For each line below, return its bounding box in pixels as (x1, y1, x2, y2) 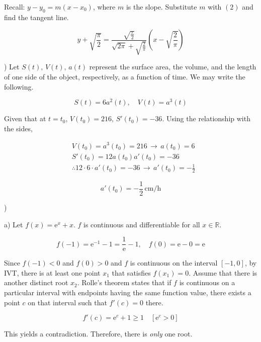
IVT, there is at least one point (4, 267, 101, 278)
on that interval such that (28, 297, 107, 307)
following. (4, 81, 34, 92)
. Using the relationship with (162, 113, 250, 124)
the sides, (4, 123, 33, 133)
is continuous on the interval (130, 258, 218, 268)
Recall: (4, 2, 25, 12)
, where (93, 2, 116, 12)
